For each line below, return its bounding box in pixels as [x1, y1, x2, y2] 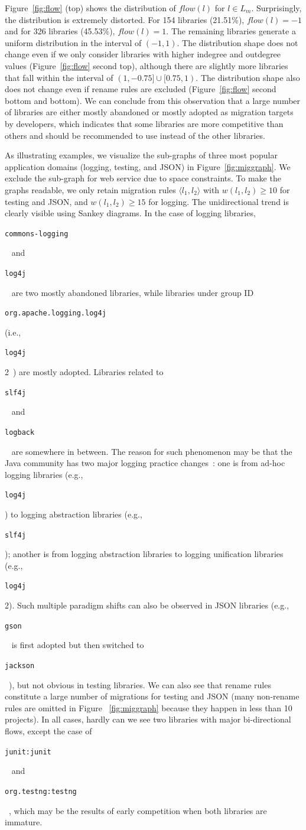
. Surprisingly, [251, 2, 302, 14]
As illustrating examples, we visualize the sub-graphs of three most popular [5, 149, 278, 161]
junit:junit [5, 747, 51, 756]
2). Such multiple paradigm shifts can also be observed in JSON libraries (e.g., [5, 599, 289, 611]
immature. [5, 816, 43, 828]
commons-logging [5, 229, 69, 238]
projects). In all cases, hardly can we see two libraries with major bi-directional [5, 713, 291, 725]
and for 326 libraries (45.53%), [5, 25, 115, 37]
